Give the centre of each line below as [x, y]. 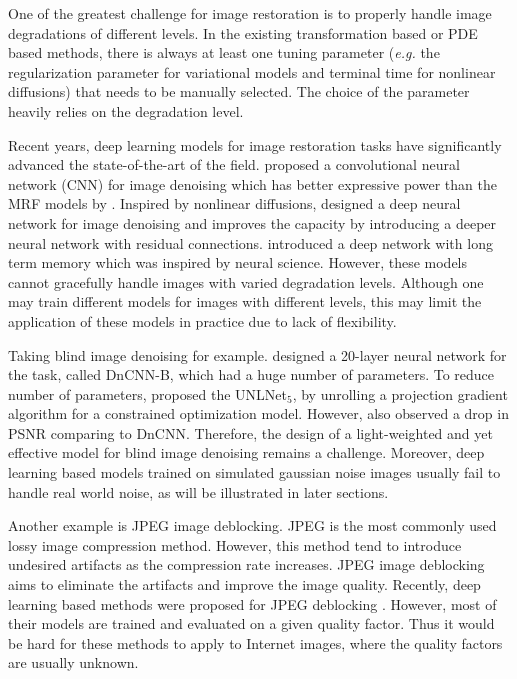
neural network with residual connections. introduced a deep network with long [250, 242]
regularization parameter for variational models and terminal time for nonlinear [252, 71]
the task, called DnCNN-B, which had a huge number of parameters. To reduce [251, 374]
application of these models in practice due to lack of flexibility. [202, 320]
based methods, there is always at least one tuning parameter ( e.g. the [224, 52]
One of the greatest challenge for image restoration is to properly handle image [250, 13]
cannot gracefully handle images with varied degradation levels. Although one [246, 281]
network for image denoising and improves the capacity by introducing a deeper [252, 222]
